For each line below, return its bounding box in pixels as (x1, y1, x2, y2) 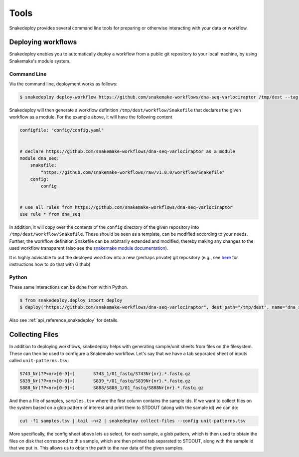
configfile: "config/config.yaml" (19, 127, 104, 133)
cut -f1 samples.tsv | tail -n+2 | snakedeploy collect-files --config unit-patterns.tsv (19, 418, 246, 424)
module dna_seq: (19, 155, 60, 161)
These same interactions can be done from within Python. (9, 284, 128, 290)
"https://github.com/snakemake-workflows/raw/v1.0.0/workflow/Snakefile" (40, 169, 225, 175)
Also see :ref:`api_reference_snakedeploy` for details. (9, 317, 119, 323)
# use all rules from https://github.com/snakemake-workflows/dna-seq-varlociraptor (19, 204, 233, 210)
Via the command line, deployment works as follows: (9, 80, 118, 87)
